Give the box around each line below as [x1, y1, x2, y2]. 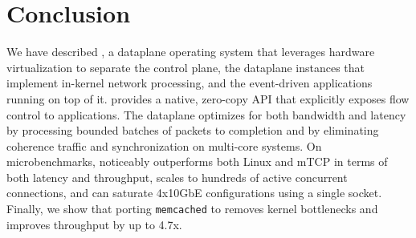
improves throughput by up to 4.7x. [6, 216, 182, 232]
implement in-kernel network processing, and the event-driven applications [6, 75, 373, 91]
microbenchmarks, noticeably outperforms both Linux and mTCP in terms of [6, 153, 388, 170]
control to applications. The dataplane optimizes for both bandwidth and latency [6, 106, 406, 123]
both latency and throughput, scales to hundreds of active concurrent [6, 168, 348, 185]
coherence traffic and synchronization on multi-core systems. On [6, 137, 322, 154]
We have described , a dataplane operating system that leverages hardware [6, 43, 375, 60]
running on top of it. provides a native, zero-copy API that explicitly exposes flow [6, 90, 410, 107]
